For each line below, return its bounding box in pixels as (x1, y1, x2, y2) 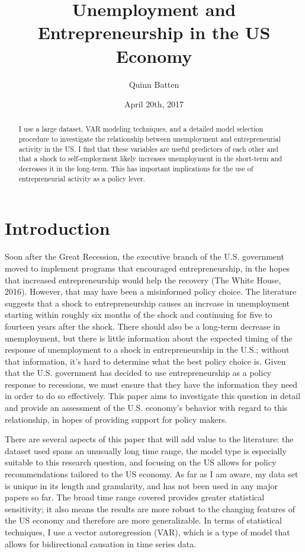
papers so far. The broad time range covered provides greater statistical (5, 491, 265, 503)
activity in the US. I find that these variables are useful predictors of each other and (18, 143, 278, 154)
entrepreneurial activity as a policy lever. (18, 173, 145, 183)
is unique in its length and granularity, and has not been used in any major (5, 479, 278, 492)
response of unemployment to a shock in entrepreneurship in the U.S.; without (5, 343, 290, 356)
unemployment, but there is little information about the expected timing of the (5, 331, 293, 344)
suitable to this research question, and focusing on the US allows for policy (5, 456, 277, 468)
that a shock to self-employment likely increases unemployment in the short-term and (18, 154, 282, 164)
